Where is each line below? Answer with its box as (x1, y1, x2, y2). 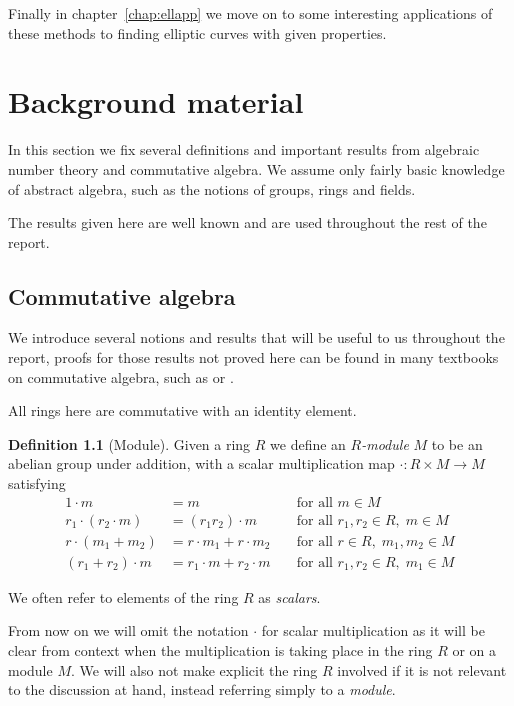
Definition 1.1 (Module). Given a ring (8, 433, 251, 454)
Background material (8, 81, 304, 122)
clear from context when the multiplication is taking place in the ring (8, 639, 433, 660)
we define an (270, 433, 346, 454)
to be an (431, 433, 483, 454)
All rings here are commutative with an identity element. (8, 400, 357, 421)
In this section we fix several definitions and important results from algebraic (8, 139, 480, 160)
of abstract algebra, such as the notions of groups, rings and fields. (8, 178, 416, 199)
